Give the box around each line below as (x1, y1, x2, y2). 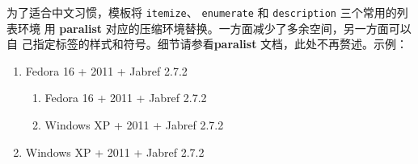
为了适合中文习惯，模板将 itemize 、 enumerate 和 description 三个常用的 (6, 4, 397, 20)
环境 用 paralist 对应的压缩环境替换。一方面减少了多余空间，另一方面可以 (17, 19, 412, 36)
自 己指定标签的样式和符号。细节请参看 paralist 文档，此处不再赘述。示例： (6, 35, 408, 52)
